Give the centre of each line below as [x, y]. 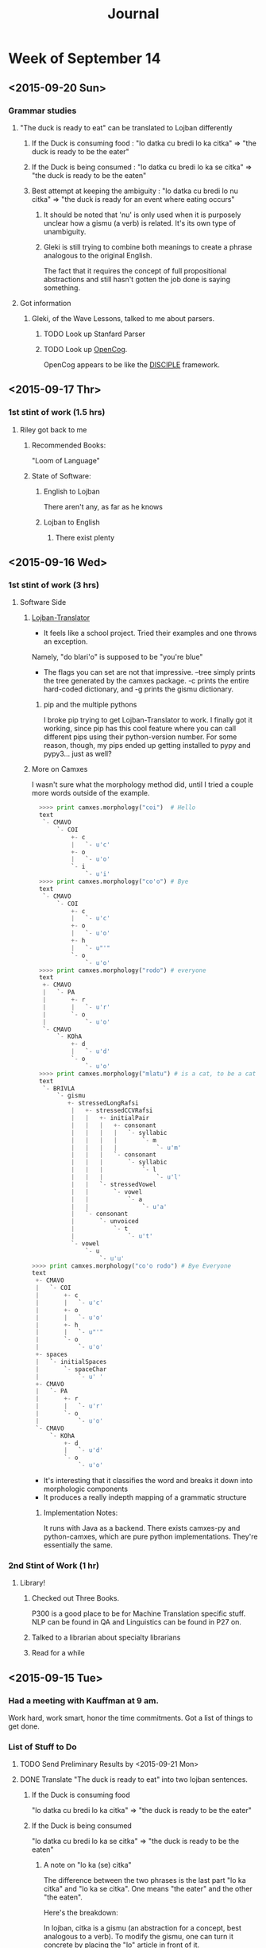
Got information [45, 303]
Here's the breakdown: [81, 1913]
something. [62, 288]
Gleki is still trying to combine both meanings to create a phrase [148, 246]
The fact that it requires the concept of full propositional [135, 270]
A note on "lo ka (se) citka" [88, 1865]
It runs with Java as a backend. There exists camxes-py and [142, 1528]
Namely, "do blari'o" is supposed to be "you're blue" [117, 657]
